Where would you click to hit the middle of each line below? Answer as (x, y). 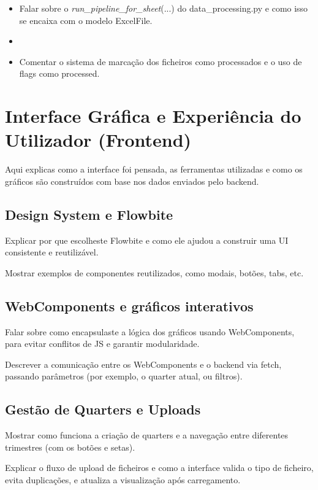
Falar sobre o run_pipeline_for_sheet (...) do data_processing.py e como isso (164, 8)
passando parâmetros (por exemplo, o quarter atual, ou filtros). (124, 376)
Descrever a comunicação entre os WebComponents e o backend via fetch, (143, 364)
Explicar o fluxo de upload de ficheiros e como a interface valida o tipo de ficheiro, (159, 468)
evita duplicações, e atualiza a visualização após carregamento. (123, 480)
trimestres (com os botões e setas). (70, 447)
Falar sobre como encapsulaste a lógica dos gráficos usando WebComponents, (150, 331)
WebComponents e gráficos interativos (129, 305)
